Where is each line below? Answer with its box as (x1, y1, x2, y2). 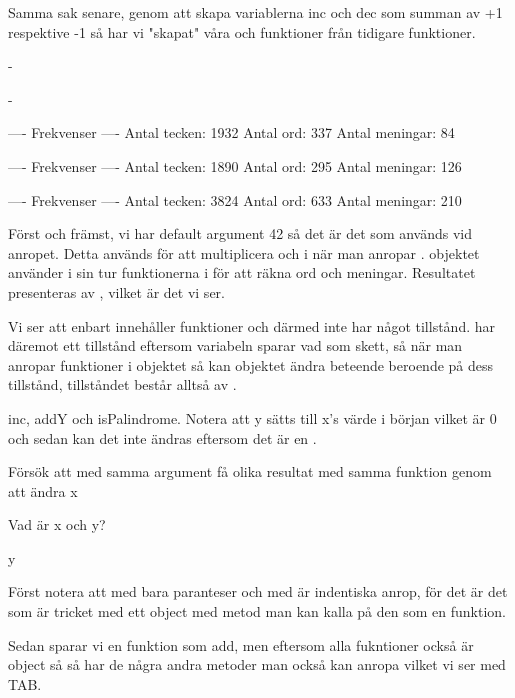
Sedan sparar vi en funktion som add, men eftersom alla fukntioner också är (8, 634, 474, 655)
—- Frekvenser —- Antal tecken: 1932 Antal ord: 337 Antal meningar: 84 (8, 122, 455, 143)
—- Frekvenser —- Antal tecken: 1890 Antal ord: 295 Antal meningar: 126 (8, 155, 462, 176)
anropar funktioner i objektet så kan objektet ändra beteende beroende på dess (8, 354, 494, 375)
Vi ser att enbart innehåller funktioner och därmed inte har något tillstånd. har (8, 315, 495, 336)
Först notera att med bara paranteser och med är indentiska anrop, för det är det (8, 581, 508, 602)
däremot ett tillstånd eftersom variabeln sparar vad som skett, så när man (8, 335, 463, 356)
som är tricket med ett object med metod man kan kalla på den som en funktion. (8, 601, 506, 622)
